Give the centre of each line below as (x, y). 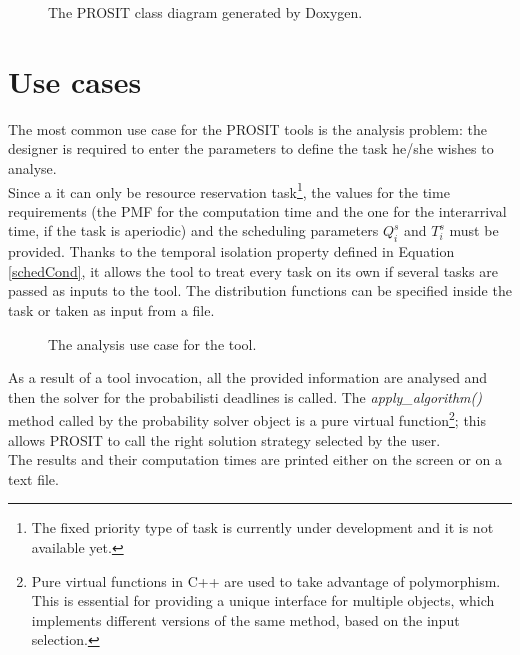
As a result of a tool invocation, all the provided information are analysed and (248, 377)
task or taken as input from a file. (111, 309)
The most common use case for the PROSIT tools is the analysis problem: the (247, 128)
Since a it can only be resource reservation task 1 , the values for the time (229, 190)
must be (474, 230)
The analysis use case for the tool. (152, 343)
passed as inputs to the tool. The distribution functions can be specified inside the (260, 290)
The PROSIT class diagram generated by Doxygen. (205, 12)
